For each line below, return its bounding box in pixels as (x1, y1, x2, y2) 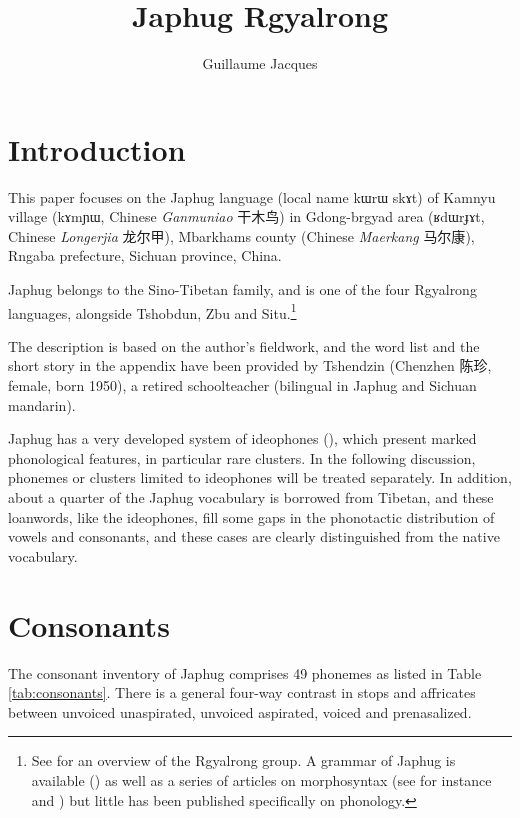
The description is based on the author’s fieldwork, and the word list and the (8, 335, 480, 356)
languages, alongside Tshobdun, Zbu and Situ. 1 (8, 299, 297, 323)
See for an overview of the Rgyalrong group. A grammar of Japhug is (31, 750, 456, 771)
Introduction (8, 128, 186, 169)
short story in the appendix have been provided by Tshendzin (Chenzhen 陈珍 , (8, 355, 492, 376)
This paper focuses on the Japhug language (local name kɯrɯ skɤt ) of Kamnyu (8, 186, 496, 207)
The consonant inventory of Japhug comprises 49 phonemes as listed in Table (8, 662, 482, 683)
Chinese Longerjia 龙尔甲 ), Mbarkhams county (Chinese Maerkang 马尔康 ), (8, 225, 475, 246)
